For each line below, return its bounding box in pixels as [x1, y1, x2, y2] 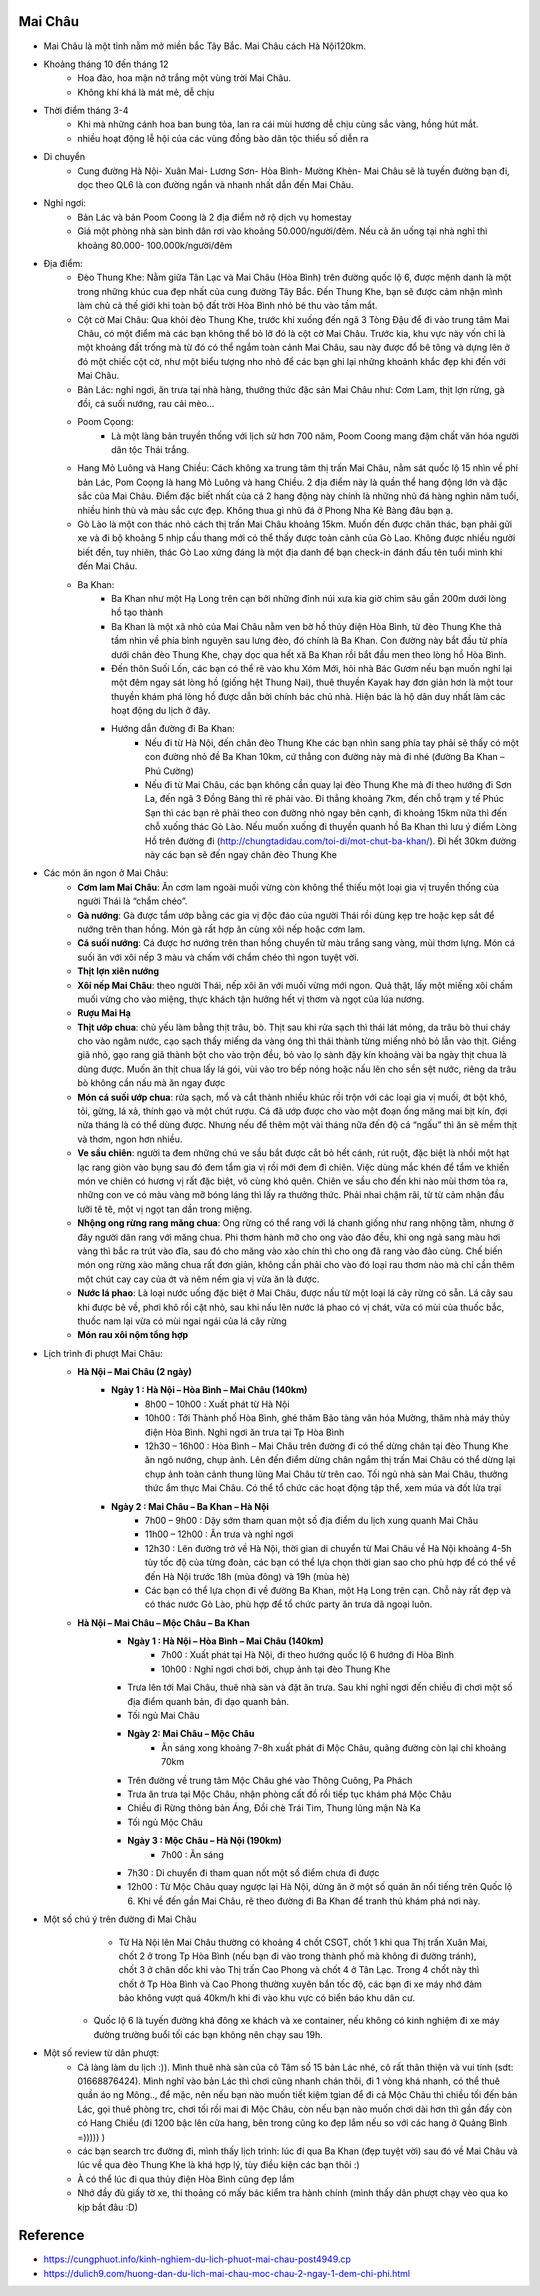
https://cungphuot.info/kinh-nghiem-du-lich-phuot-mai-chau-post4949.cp [43, 2253, 352, 2265]
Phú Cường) [145, 765, 195, 777]
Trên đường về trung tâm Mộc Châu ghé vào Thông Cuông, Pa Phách [127, 1774, 413, 1786]
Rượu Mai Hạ [77, 1007, 132, 1019]
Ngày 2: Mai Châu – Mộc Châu [127, 1728, 255, 1740]
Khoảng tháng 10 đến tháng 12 [43, 58, 169, 70]
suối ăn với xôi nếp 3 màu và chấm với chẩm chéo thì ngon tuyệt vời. [77, 951, 360, 963]
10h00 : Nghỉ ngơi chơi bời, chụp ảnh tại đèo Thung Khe [161, 1663, 391, 1675]
